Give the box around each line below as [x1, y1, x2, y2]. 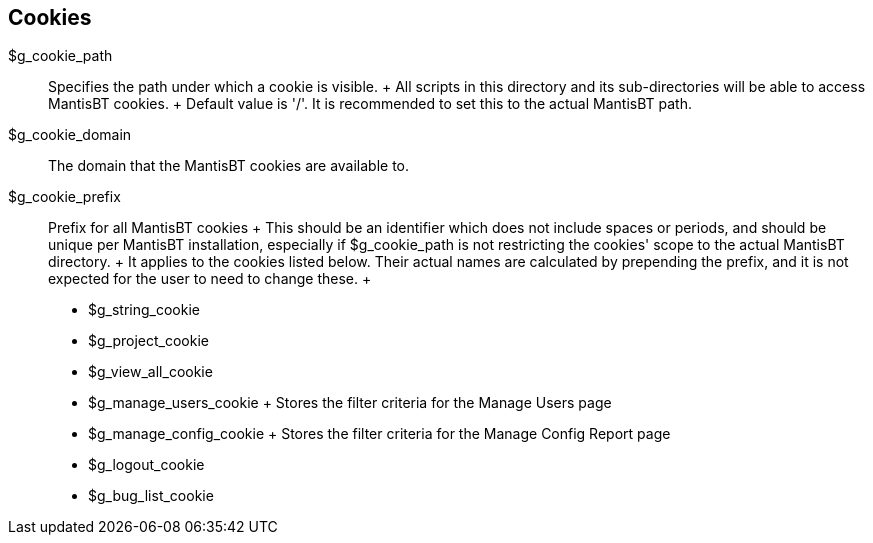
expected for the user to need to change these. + [48, 270, 372, 288]
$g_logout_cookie [88, 456, 205, 474]
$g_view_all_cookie [88, 363, 213, 381]
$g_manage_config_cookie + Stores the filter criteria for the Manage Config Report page [88, 425, 671, 443]
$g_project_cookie [88, 332, 209, 350]
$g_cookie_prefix [8, 188, 121, 206]
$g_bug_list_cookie [88, 487, 214, 505]
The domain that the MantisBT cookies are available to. [48, 157, 410, 175]
